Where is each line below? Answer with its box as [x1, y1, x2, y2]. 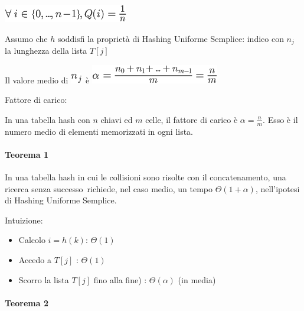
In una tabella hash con [5, 113, 90, 125]
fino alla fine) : [93, 273, 147, 286]
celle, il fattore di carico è [145, 113, 238, 125]
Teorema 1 [5, 148, 48, 160]
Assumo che [5, 32, 48, 44]
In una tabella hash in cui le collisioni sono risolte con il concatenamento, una [5, 171, 286, 183]
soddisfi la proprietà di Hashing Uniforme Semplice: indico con [57, 32, 284, 44]
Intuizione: [5, 213, 43, 226]
